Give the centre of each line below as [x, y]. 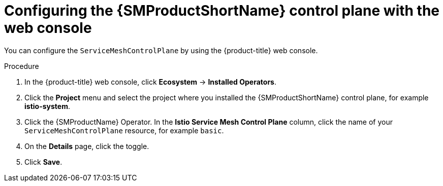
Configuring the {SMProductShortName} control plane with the [222, 11]
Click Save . [43, 162]
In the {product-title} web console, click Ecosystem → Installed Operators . [151, 82]
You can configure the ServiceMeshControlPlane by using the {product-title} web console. [161, 50]
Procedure [22, 66]
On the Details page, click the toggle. [87, 146]
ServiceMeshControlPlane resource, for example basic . [124, 130]
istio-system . [47, 106]
